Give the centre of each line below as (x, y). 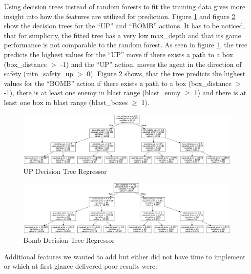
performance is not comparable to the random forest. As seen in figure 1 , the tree (126, 45)
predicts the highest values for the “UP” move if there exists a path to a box (119, 54)
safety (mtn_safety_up (39, 74)
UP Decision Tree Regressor (65, 171)
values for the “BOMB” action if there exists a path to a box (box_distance (118, 83)
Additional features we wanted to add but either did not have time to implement (125, 256)
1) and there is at (220, 93)
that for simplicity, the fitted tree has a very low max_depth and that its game (123, 35)
